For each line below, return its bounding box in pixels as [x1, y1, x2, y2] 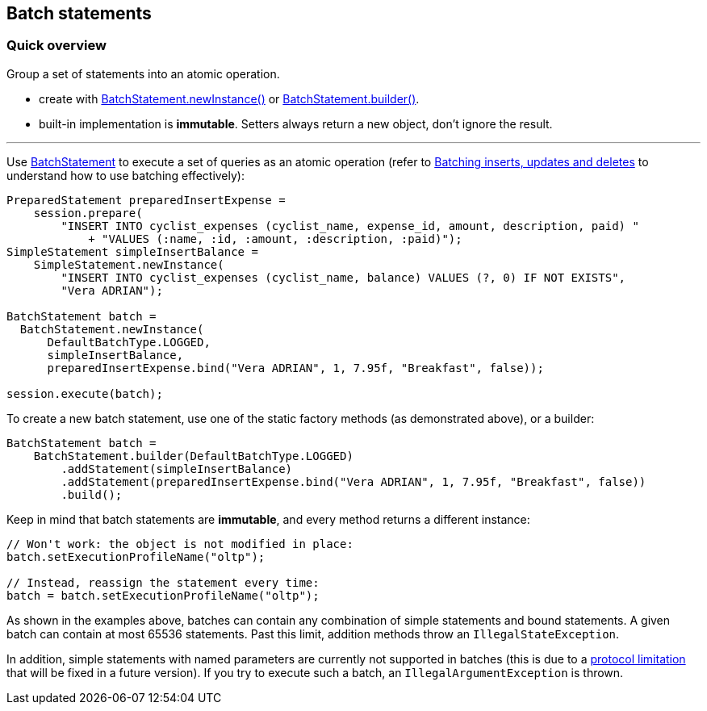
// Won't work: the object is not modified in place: [6, 537, 353, 550]
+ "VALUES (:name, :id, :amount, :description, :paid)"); [88, 232, 462, 245]
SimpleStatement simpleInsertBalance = [6, 245, 258, 258]
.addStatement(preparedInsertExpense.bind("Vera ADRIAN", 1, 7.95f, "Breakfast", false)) [61, 475, 646, 488]
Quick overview [6, 37, 107, 54]
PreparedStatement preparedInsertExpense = [6, 193, 286, 207]
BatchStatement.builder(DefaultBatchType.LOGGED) [33, 449, 353, 462]
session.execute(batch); [6, 387, 163, 400]
